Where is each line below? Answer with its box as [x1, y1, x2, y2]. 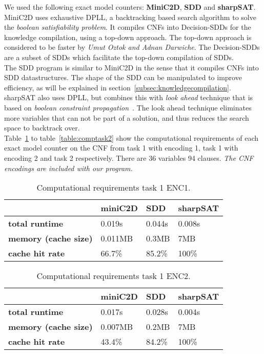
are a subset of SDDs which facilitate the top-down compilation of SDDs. [4, 51, 234, 62]
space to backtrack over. [4, 122, 80, 133]
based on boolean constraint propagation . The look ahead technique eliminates [4, 102, 252, 113]
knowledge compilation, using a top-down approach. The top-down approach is [4, 31, 252, 42]
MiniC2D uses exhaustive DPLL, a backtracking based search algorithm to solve [4, 11, 256, 22]
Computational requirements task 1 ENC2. [36, 270, 191, 282]
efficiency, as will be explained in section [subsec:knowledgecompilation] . [4, 82, 231, 92]
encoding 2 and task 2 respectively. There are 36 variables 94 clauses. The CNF [4, 152, 254, 163]
